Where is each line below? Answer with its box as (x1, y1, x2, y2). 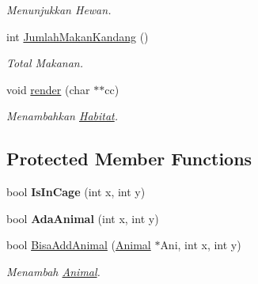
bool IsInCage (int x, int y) (6, 184, 146, 200)
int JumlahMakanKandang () (6, 28, 149, 44)
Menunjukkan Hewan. (6, 2, 112, 17)
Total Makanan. (6, 55, 83, 71)
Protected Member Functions (6, 146, 252, 171)
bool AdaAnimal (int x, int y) (6, 210, 159, 226)
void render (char (6, 81, 90, 97)
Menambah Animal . (6, 263, 101, 279)
